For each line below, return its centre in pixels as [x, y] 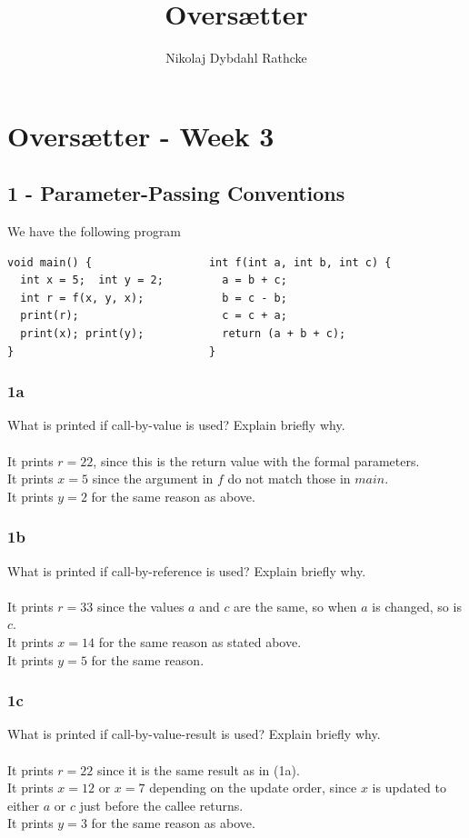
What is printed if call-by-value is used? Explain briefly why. [176, 425]
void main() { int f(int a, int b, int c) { [200, 262]
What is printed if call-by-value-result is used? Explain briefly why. [194, 734]
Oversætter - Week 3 [141, 135]
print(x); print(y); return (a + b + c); [183, 334]
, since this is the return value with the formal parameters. [256, 460]
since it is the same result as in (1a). [198, 769]
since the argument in [153, 479]
